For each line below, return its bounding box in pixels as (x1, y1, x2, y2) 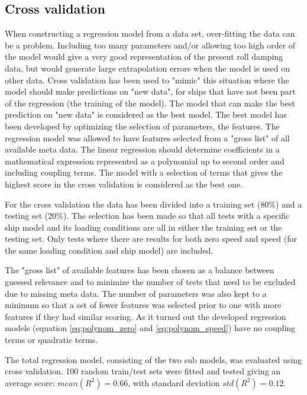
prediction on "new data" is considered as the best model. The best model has (5, 108, 287, 121)
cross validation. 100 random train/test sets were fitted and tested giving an (5, 365, 281, 377)
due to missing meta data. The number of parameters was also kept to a (5, 287, 267, 299)
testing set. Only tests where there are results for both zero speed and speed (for (5, 232, 297, 245)
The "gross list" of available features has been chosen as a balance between (5, 264, 274, 276)
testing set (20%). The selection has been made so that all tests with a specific (5, 209, 290, 222)
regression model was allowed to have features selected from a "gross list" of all (5, 131, 290, 144)
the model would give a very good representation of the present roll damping (5, 50, 283, 63)
